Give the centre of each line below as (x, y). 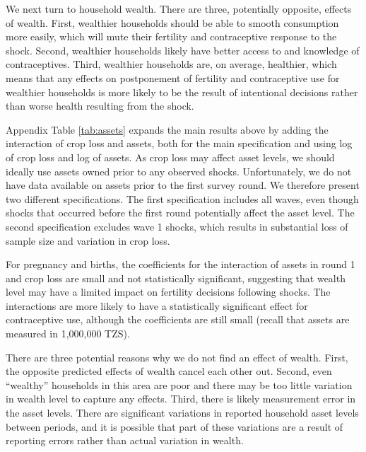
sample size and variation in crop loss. (88, 240)
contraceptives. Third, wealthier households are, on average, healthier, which (171, 64)
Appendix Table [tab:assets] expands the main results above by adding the (167, 129)
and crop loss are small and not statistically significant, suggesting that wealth (176, 278)
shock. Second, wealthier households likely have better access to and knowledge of (183, 50)
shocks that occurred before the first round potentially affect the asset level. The (180, 213)
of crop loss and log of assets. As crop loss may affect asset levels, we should (170, 157)
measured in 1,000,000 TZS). (68, 334)
